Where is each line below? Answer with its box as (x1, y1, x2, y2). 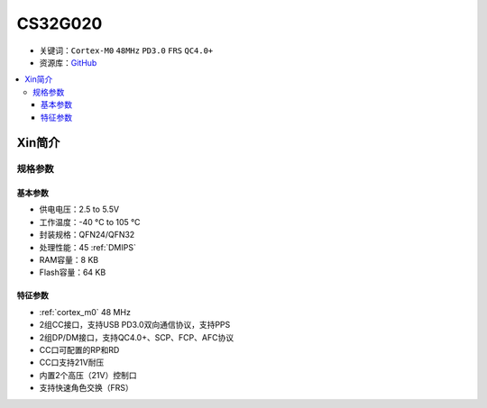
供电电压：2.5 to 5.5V (39, 204, 120, 215)
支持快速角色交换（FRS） (39, 383, 134, 394)
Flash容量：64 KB (39, 267, 106, 278)
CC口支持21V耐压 (39, 357, 105, 368)
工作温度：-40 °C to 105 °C (39, 216, 141, 227)
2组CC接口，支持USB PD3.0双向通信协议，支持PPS (39, 320, 231, 331)
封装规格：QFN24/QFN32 (39, 230, 135, 240)
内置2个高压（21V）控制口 (39, 369, 137, 380)
